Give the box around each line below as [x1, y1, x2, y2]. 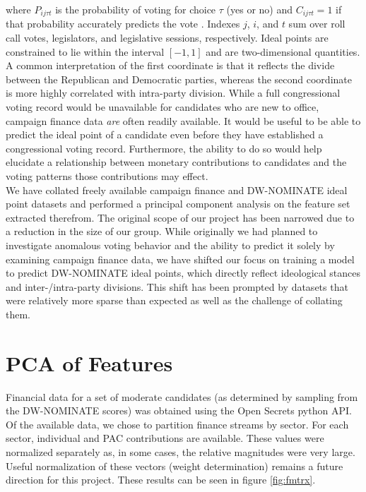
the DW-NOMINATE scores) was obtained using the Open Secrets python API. [6, 403, 352, 418]
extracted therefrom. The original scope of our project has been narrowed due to [6, 210, 355, 224]
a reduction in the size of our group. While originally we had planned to [6, 224, 318, 239]
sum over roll [288, 16, 346, 31]
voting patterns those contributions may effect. [6, 168, 208, 183]
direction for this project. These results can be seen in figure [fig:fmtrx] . [6, 472, 316, 487]
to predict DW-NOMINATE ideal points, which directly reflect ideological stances [6, 265, 361, 280]
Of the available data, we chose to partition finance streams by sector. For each [6, 416, 349, 431]
